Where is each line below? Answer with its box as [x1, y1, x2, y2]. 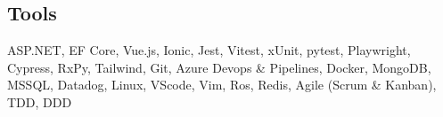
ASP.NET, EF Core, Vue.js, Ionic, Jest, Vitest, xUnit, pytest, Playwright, [7, 41, 411, 59]
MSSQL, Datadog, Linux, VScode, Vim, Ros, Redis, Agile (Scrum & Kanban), [7, 75, 437, 94]
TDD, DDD [7, 92, 72, 111]
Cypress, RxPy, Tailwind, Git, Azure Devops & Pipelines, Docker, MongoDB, [7, 58, 431, 76]
